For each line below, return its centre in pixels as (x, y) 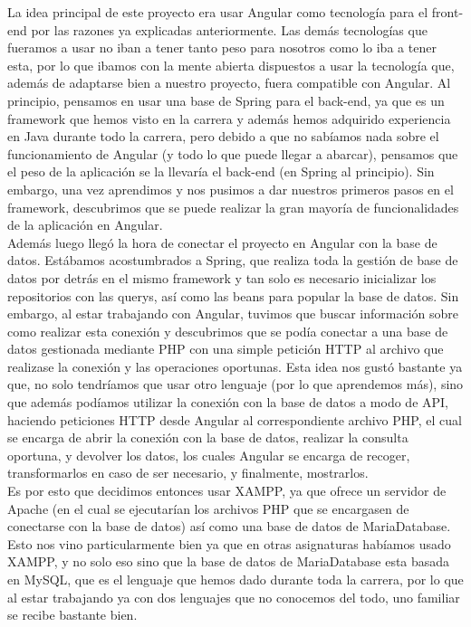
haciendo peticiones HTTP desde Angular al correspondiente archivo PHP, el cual (235, 419)
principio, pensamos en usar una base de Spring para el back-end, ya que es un (226, 100)
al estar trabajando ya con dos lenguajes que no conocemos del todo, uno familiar (234, 597)
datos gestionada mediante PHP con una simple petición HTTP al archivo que (226, 349)
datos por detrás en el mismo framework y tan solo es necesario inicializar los (222, 277)
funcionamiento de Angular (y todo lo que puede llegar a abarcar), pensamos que (233, 153)
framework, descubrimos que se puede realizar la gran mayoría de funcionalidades (233, 207)
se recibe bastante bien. (72, 615)
